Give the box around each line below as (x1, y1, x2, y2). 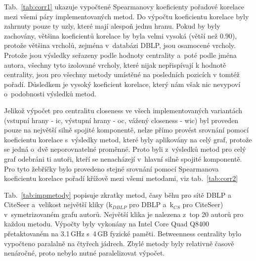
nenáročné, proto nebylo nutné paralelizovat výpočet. (4, 248, 165, 258)
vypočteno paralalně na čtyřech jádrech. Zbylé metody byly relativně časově (4, 238, 234, 248)
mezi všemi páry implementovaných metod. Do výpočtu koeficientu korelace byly (4, 11, 249, 21)
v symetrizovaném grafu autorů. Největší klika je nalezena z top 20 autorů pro (4, 209, 244, 219)
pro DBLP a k (129, 199, 173, 210)
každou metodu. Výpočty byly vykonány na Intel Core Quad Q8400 (4, 218, 210, 229)
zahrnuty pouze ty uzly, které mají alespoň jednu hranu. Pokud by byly (4, 21, 220, 31)
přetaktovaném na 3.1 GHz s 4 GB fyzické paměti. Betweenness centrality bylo (4, 228, 241, 239)
